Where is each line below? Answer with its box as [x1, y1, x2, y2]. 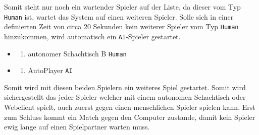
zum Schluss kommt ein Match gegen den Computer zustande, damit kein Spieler [4, 111, 255, 122]
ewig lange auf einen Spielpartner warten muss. [4, 121, 150, 132]
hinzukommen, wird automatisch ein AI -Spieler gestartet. [4, 31, 181, 41]
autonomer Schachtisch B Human [28, 48, 127, 58]
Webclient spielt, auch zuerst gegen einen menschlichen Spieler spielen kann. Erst [4, 102, 255, 112]
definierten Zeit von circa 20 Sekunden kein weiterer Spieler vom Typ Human [4, 21, 239, 32]
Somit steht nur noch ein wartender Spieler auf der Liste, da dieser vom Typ [4, 2, 241, 12]
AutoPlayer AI [28, 65, 73, 76]
